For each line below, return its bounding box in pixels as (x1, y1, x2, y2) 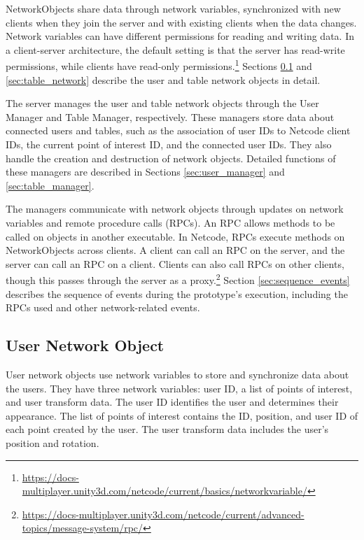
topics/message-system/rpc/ (22, 520, 143, 535)
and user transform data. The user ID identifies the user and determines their (6, 395, 339, 409)
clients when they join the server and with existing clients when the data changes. (6, 15, 357, 29)
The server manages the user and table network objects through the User (6, 96, 319, 111)
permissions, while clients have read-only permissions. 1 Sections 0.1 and (6, 57, 312, 73)
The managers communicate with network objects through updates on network (6, 201, 344, 216)
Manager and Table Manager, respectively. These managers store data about (6, 109, 335, 124)
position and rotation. (6, 435, 99, 450)
